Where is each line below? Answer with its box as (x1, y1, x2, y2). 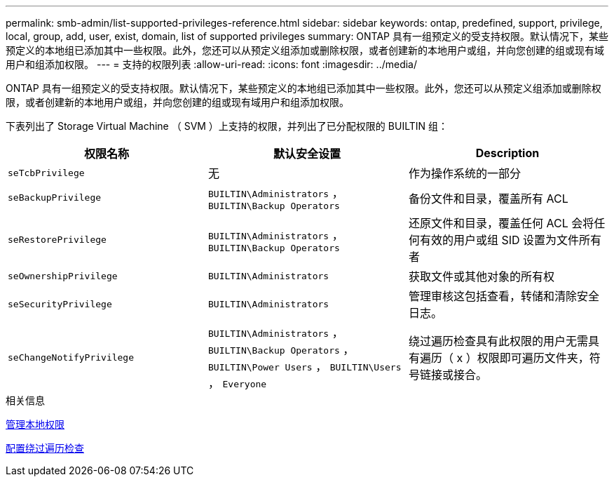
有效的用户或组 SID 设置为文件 (419, 233, 580, 247)
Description (475, 146, 540, 160)
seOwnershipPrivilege (8, 270, 118, 281)
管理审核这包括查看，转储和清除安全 (408, 289, 599, 303)
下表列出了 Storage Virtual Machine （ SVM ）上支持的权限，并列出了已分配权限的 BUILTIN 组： (6, 120, 448, 132)
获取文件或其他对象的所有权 (408, 269, 554, 283)
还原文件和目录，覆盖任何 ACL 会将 (408, 216, 594, 230)
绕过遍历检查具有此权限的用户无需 (408, 334, 588, 348)
